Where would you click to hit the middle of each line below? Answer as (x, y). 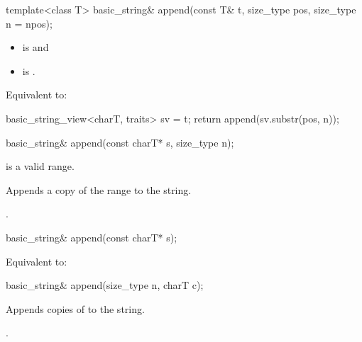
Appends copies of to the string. (75, 308)
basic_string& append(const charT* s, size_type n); (120, 142)
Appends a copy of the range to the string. (99, 189)
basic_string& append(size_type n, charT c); (105, 285)
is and (35, 47)
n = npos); (29, 23)
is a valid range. (40, 166)
